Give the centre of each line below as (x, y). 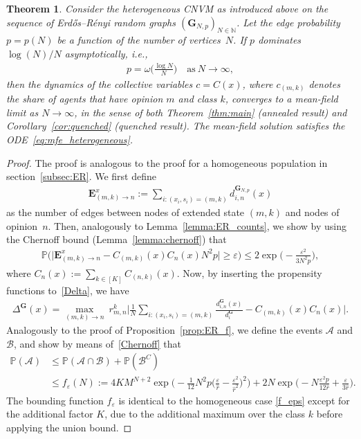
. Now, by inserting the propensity (249, 272)
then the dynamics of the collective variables (100, 83)
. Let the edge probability (288, 22)
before (330, 414)
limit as (22, 112)
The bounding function (55, 400)
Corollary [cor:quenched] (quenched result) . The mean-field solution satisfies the (176, 126)
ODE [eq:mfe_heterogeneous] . (70, 140)
